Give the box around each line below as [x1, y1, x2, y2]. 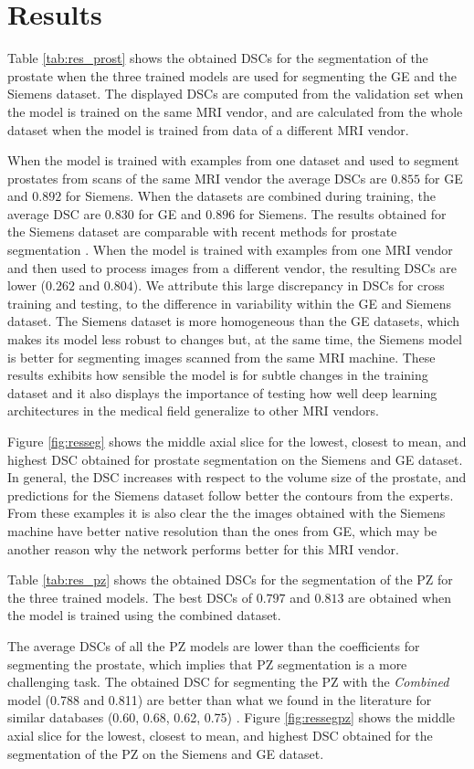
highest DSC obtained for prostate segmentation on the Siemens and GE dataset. [7, 449, 463, 469]
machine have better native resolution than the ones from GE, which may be [7, 521, 437, 540]
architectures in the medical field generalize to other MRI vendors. [7, 401, 379, 420]
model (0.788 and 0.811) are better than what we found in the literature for [7, 690, 432, 709]
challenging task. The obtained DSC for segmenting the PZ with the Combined [7, 672, 449, 691]
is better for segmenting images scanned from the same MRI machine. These [7, 347, 436, 366]
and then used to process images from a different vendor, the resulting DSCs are [7, 258, 458, 277]
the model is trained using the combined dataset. [7, 606, 281, 625]
